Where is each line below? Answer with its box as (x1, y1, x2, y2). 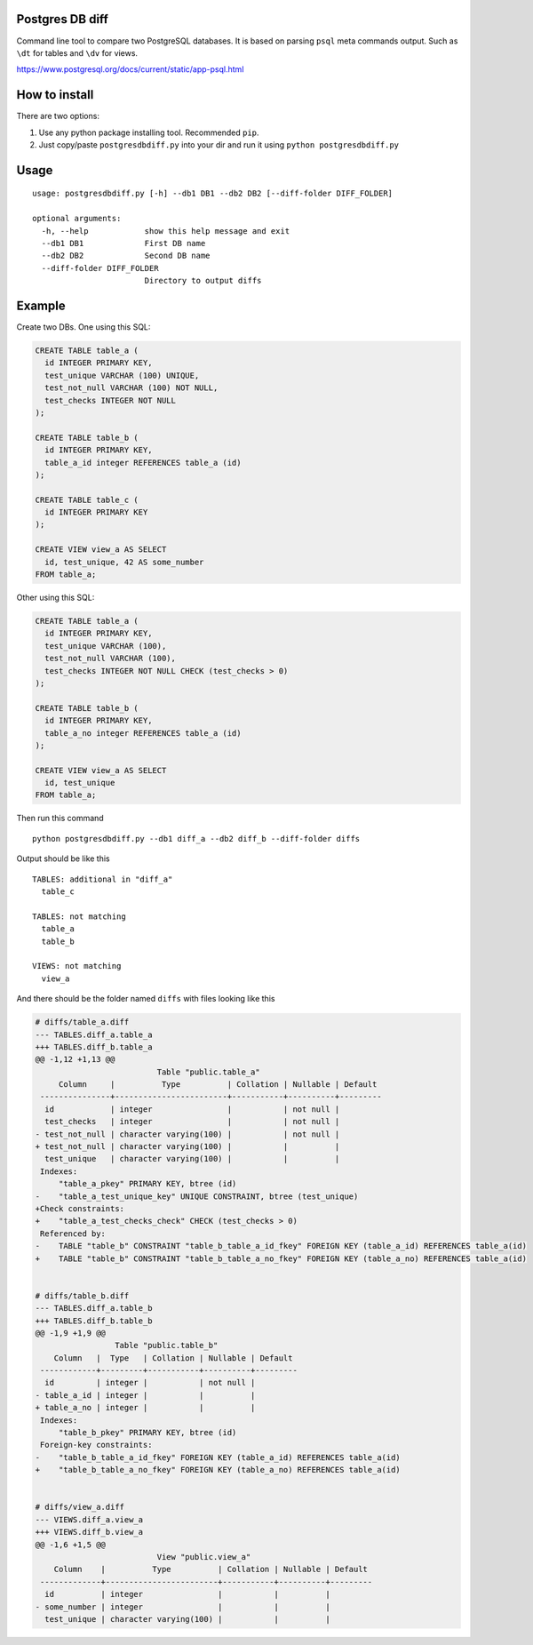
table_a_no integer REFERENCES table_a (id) (44, 728, 242, 738)
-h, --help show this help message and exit (41, 226, 290, 236)
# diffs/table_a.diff (35, 1018, 130, 1027)
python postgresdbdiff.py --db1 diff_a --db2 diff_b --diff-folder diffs (32, 834, 361, 843)
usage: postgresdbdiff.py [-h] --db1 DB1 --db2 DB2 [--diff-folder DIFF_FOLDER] (32, 188, 394, 199)
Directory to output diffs (144, 275, 262, 286)
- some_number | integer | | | (35, 1601, 330, 1612)
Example (16, 298, 66, 313)
